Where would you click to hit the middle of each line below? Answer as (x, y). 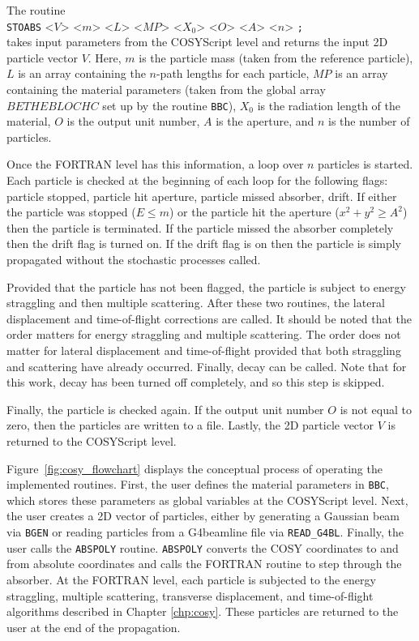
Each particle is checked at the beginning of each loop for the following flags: (197, 180)
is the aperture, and (265, 121)
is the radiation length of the (329, 105)
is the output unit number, (133, 121)
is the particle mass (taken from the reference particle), (276, 57)
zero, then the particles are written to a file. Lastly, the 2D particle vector (190, 425)
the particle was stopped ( (71, 212)
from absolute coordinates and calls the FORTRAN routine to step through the (204, 564)
